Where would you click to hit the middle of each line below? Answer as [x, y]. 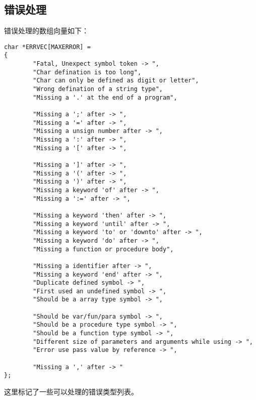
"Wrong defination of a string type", [98, 89]
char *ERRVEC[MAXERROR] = [47, 47]
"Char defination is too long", [87, 72]
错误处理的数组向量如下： [46, 31]
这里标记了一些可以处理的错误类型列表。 [71, 392]
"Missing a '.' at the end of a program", [105, 97]
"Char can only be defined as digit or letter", [116, 81]
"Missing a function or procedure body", [103, 249]
